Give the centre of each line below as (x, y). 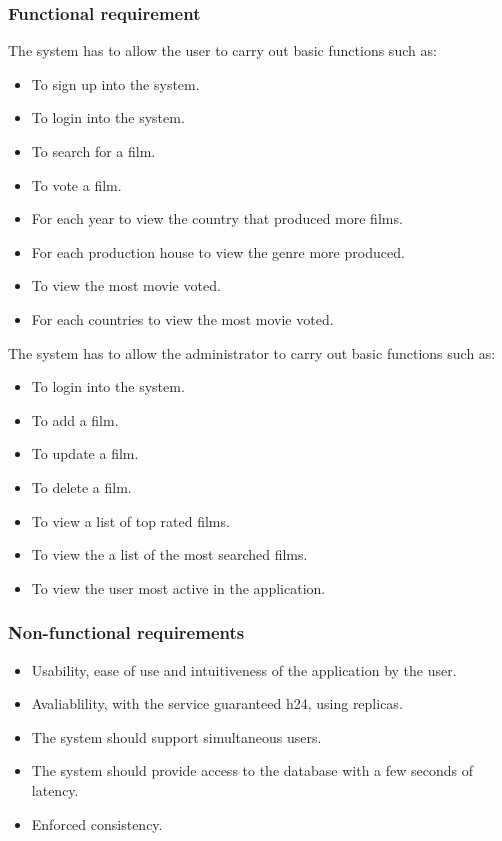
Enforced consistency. (97, 823)
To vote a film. (76, 184)
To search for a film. (93, 151)
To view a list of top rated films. (130, 520)
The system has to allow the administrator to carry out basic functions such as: (252, 352)
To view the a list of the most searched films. (169, 554)
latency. (55, 789)
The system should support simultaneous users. (176, 736)
